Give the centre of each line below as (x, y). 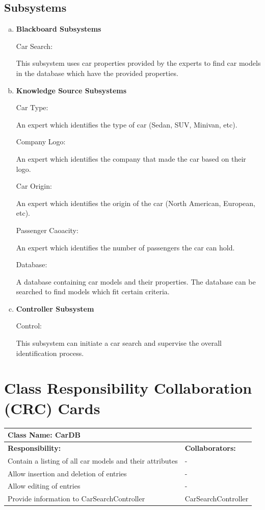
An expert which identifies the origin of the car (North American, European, (136, 203)
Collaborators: (210, 448)
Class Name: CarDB (44, 435)
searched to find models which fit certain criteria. (93, 291)
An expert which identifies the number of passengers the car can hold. (125, 247)
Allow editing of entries (44, 486)
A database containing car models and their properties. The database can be (136, 281)
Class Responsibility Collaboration (128, 388)
